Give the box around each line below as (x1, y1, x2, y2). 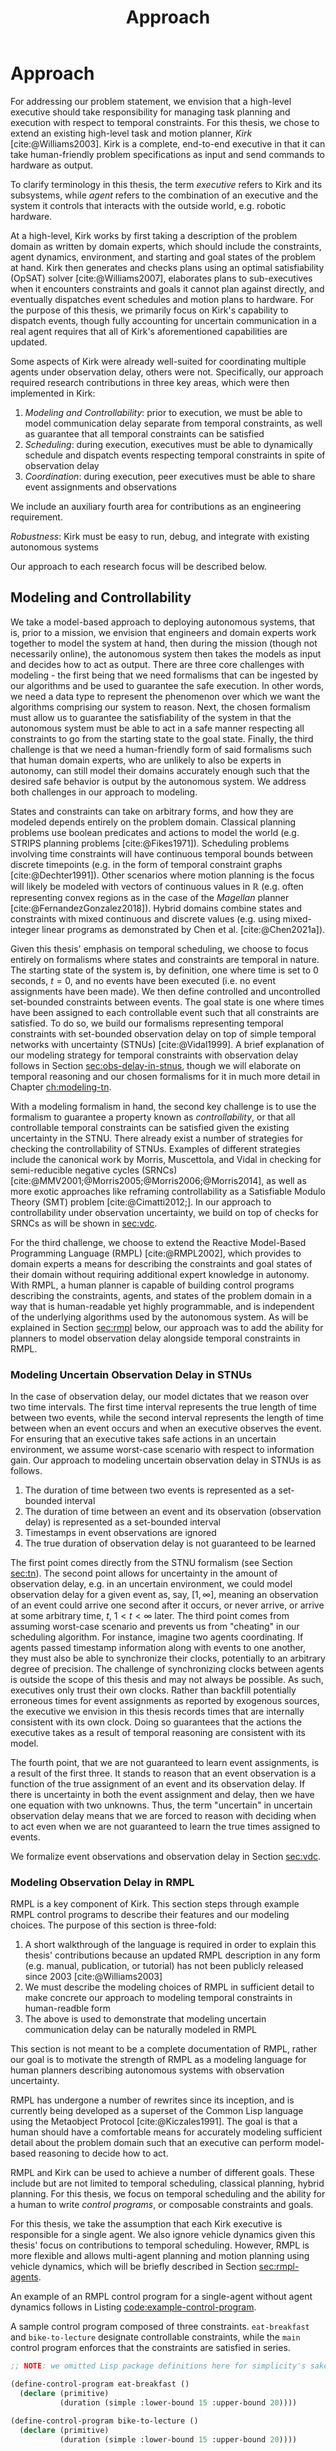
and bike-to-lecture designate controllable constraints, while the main (10, 2331, 301, 2343)
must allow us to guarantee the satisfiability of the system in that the (10, 711, 292, 723)
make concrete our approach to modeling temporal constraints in (24, 1992, 293, 2004)
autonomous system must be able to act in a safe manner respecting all (10, 722, 305, 734)
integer (10, 923, 40, 935)
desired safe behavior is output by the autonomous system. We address (10, 775, 307, 787)
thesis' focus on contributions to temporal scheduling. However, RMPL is (10, 2239, 310, 2251)
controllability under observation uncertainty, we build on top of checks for (10, 1206, 319, 1218)
